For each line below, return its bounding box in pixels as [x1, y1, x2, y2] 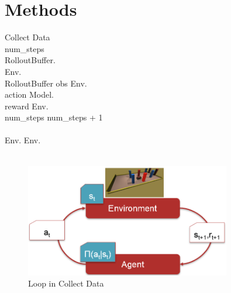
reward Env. [5, 99, 49, 112]
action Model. [5, 88, 54, 101]
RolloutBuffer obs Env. [5, 77, 87, 89]
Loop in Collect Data [28, 277, 104, 289]
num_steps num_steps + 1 [5, 111, 103, 123]
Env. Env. [5, 134, 41, 146]
